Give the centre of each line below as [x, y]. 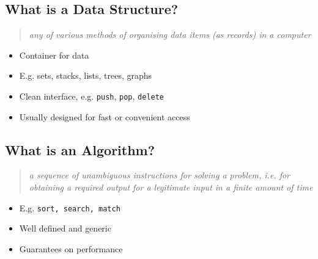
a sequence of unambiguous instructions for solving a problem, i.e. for [160, 175]
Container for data [54, 55]
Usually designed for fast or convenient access [105, 116]
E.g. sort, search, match [70, 207]
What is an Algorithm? [80, 149]
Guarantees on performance [71, 248]
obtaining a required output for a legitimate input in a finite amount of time [171, 187]
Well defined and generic [65, 228]
